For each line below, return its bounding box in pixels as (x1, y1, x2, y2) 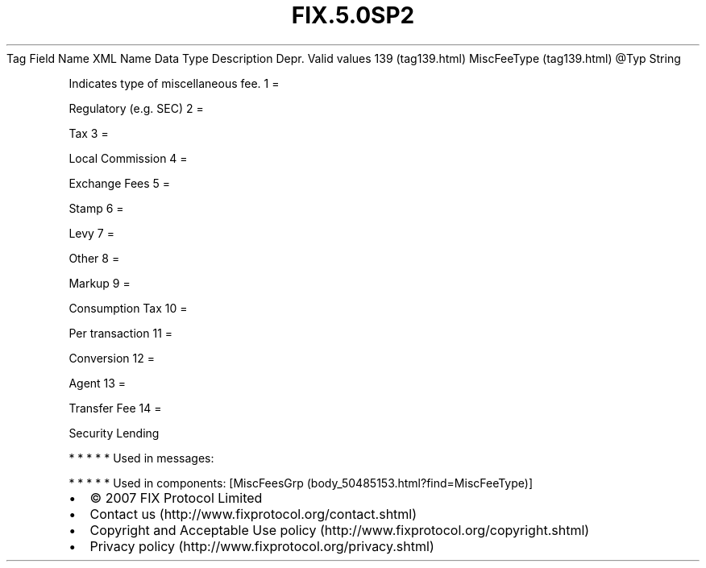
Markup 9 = (69, 276, 131, 290)
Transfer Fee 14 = (69, 400, 162, 415)
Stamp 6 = (69, 201, 124, 215)
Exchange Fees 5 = (69, 176, 171, 190)
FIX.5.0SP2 (291, 2, 415, 29)
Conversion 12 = (69, 350, 155, 365)
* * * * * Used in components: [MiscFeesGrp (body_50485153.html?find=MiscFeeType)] (69, 475, 534, 490)
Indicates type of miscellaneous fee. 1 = (69, 76, 280, 90)
